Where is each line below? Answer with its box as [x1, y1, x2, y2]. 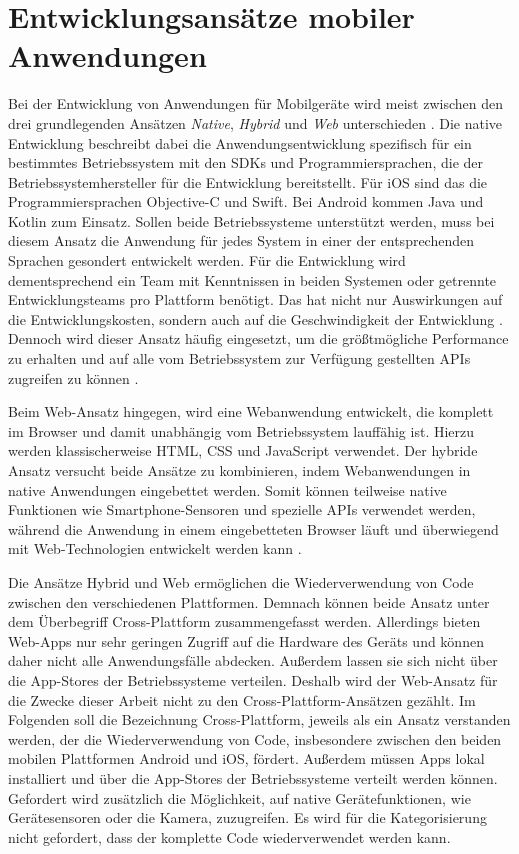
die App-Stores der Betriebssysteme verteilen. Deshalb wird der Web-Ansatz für [8, 669, 498, 690]
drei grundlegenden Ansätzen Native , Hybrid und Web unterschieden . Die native [8, 112, 503, 133]
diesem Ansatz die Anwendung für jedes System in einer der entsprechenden [8, 230, 475, 251]
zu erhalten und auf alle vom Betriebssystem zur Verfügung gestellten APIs [8, 348, 471, 369]
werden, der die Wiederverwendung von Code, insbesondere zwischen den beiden [8, 728, 502, 749]
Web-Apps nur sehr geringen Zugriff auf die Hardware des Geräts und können [8, 630, 484, 651]
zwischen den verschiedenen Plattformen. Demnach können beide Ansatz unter [8, 591, 490, 612]
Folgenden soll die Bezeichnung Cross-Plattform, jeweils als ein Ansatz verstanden [8, 709, 511, 730]
